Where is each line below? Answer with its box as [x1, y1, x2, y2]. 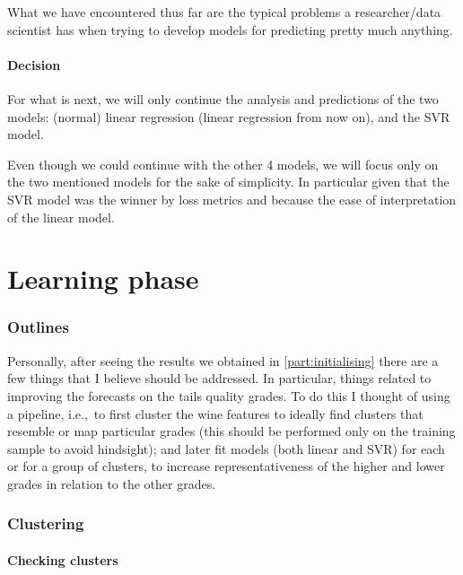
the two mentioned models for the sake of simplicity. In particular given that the [7, 172, 450, 191]
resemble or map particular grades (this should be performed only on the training [7, 422, 456, 440]
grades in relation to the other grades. [7, 474, 216, 492]
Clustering [7, 512, 84, 535]
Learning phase [7, 260, 199, 297]
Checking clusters [7, 550, 118, 569]
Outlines [7, 316, 69, 338]
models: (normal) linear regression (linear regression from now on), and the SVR [7, 107, 450, 126]
